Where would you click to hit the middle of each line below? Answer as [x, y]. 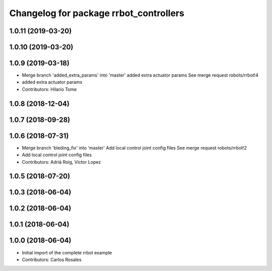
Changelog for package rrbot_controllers [97, 13]
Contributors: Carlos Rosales [52, 259]
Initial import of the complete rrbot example [67, 252]
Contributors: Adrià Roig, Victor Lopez [61, 162]
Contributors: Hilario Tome [49, 89]
